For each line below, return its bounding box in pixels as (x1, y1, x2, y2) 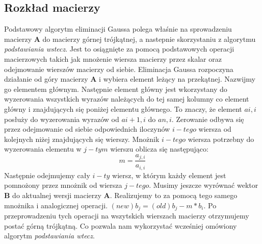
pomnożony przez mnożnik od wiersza (4, 180, 122, 190)
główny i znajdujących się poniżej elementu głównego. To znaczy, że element (4, 103, 242, 114)
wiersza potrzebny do (188, 133, 254, 144)
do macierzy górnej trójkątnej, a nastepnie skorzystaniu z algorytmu (42, 33, 256, 44)
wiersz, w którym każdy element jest (112, 169, 226, 180)
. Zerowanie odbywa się (171, 113, 244, 124)
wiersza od (198, 124, 231, 134)
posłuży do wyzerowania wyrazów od (4, 113, 119, 124)
